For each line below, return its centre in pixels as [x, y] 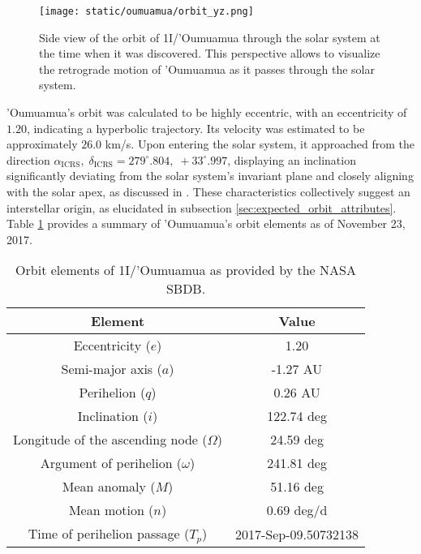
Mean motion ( [111, 510]
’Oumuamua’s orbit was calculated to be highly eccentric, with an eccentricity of [207, 112]
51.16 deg [297, 487]
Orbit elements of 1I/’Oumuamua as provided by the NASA [186, 270]
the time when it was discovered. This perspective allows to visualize [210, 53]
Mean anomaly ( [109, 487]
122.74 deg [297, 416]
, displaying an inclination [292, 159]
